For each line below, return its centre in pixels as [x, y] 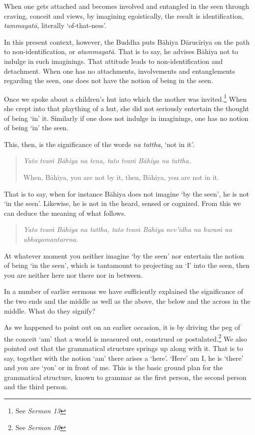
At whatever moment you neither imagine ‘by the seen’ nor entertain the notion [124, 255]
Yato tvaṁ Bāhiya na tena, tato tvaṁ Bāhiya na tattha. [107, 160]
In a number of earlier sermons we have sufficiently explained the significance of [124, 291]
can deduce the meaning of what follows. [65, 213]
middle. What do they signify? [50, 310]
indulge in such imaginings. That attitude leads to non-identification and [113, 61]
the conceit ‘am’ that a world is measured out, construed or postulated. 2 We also [126, 338]
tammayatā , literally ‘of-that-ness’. [55, 25]
